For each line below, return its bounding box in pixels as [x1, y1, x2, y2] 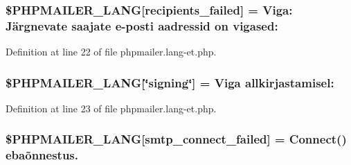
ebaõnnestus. [6, 146, 78, 164]
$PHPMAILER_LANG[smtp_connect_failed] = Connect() [6, 130, 347, 148]
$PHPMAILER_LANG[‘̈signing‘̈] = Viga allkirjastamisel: [6, 73, 334, 91]
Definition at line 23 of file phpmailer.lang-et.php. [6, 101, 217, 115]
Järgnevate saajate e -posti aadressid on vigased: [6, 17, 278, 34]
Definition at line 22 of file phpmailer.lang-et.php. [6, 44, 217, 59]
